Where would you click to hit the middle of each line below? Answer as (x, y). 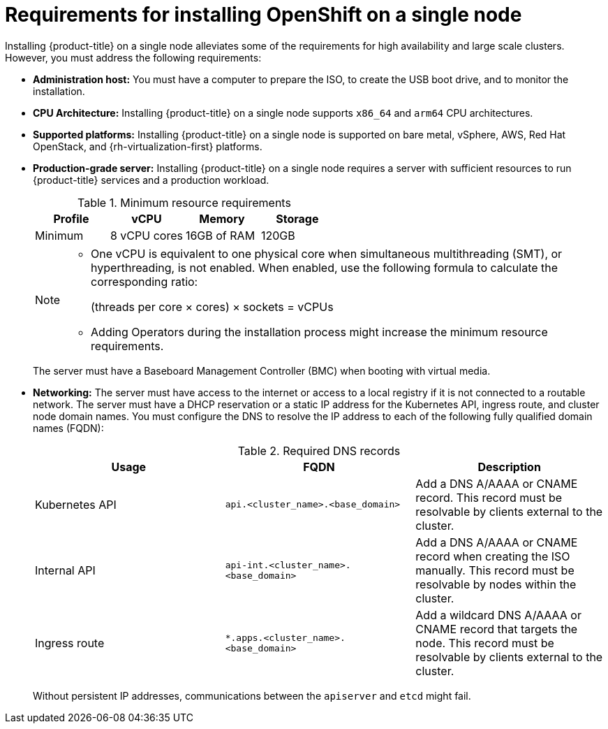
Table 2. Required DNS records (319, 450)
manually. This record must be (495, 570)
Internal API (65, 570)
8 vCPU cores (146, 235)
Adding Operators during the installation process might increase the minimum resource (319, 332)
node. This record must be (485, 643)
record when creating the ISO (493, 556)
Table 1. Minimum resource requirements (184, 202)
